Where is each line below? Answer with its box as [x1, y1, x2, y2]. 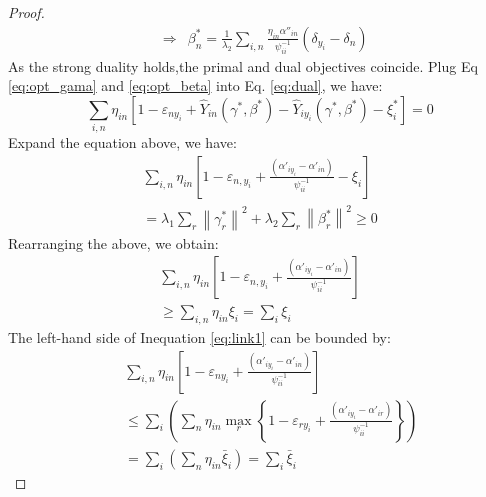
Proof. [8, 2, 45, 22]
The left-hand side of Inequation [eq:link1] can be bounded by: [8, 327, 391, 348]
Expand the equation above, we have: [8, 132, 237, 153]
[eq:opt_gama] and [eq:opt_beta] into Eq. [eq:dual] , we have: [8, 75, 383, 96]
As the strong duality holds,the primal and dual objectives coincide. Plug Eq [8, 55, 478, 76]
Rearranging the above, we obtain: [8, 232, 219, 253]
